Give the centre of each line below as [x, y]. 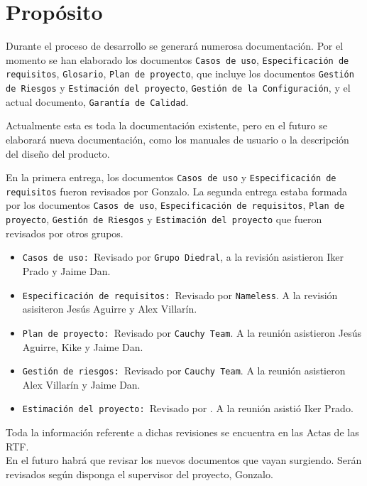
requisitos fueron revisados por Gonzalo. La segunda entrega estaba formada [177, 191]
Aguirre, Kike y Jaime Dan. [83, 346]
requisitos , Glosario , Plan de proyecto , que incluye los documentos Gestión [180, 74]
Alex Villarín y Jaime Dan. [81, 384]
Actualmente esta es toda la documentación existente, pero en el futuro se [166, 125]
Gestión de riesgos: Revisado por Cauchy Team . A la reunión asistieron [184, 371]
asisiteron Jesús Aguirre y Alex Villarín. [110, 309]
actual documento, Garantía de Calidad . [97, 101]
